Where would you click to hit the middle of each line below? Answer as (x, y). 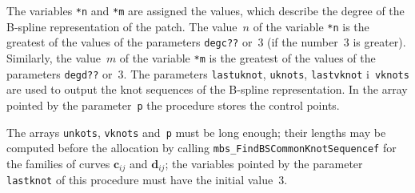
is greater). (379, 42)
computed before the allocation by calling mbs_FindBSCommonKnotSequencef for (202, 148)
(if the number (303, 42)
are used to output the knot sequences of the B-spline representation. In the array (207, 89)
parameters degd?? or (60, 73)
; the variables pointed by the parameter (264, 163)
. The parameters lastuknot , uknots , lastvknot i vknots (266, 73)
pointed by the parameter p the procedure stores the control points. (173, 105)
